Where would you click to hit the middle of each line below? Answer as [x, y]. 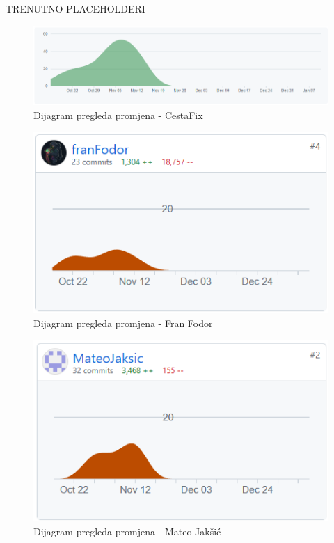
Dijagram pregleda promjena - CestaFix [118, 115]
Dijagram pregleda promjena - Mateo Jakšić [127, 532]
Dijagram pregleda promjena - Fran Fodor [123, 323]
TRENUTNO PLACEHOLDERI [75, 8]
